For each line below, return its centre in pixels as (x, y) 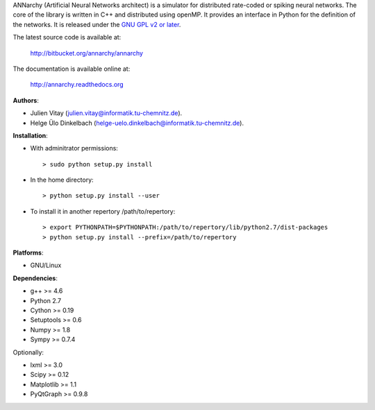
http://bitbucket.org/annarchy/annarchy (87, 53)
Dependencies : (35, 278)
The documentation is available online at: (72, 69)
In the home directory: (62, 180)
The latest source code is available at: (67, 37)
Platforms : (28, 253)
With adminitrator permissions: (74, 148)
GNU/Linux (46, 265)
